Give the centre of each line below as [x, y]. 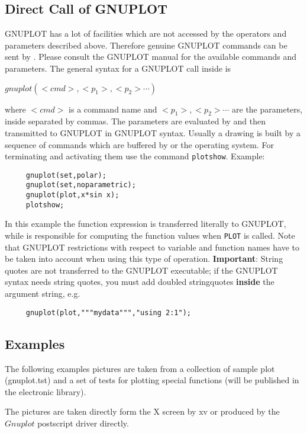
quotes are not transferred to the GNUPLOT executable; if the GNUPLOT [141, 270]
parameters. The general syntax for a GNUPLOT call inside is [118, 68]
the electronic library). [46, 391]
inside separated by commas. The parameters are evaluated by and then [135, 121]
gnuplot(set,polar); [66, 175]
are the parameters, [267, 109]
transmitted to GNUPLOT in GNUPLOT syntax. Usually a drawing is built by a [153, 132]
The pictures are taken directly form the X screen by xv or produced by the [142, 411]
